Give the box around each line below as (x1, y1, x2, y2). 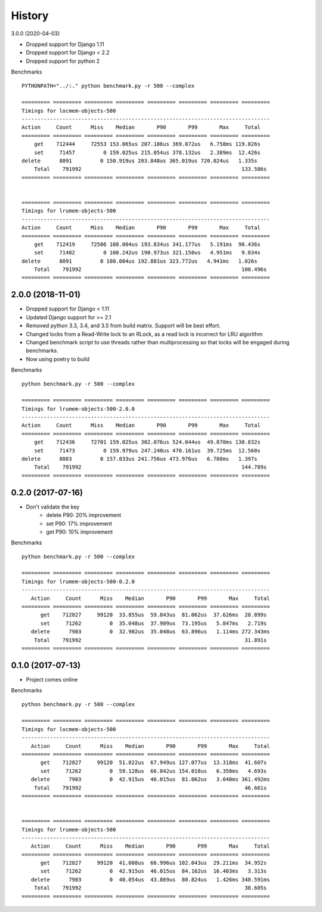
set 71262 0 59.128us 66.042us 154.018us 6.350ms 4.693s (40, 768, 267, 774)
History (11, 9, 49, 22)
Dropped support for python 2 (26, 57, 100, 64)
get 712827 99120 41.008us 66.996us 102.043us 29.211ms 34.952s (40, 859, 267, 867)
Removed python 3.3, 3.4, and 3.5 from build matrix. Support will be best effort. (26, 322, 221, 329)
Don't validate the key (26, 503, 80, 510)
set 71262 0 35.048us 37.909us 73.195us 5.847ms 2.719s (40, 620, 267, 627)
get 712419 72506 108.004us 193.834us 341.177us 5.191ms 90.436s (33, 241, 261, 248)
